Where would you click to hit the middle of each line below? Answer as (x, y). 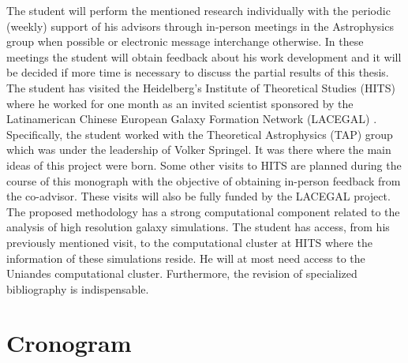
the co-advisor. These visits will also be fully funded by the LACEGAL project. (198, 196)
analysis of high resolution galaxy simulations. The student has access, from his (198, 227)
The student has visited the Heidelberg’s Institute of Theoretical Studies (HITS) (201, 87)
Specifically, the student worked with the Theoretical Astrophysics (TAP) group (200, 134)
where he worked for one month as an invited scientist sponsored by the (180, 103)
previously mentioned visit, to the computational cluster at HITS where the (189, 242)
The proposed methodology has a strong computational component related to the (203, 211)
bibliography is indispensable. (78, 288)
